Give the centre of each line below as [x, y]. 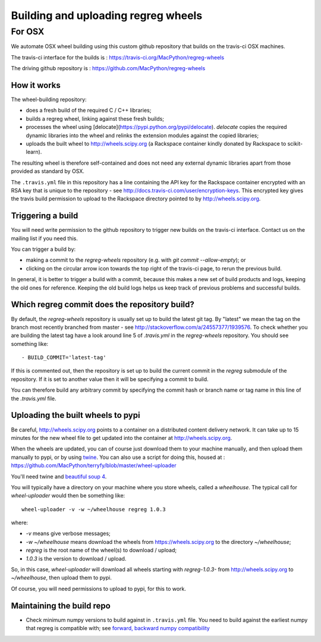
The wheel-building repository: [49, 100]
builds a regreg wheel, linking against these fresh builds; [95, 118]
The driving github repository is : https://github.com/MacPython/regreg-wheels [108, 68]
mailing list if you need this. [45, 238]
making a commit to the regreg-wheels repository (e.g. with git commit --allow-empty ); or [136, 260]
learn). [34, 152]
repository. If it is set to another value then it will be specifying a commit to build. [110, 379]
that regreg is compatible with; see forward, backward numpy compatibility [118, 628]
